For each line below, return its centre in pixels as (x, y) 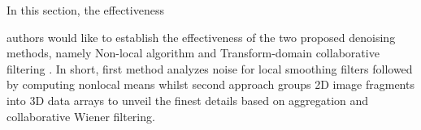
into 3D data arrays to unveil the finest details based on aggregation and (188, 100)
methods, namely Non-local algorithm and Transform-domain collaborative (193, 53)
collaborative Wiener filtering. (81, 116)
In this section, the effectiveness (85, 10)
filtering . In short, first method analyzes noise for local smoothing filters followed (210, 68)
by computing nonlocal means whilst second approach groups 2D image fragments (210, 84)
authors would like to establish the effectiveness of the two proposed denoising (201, 37)
